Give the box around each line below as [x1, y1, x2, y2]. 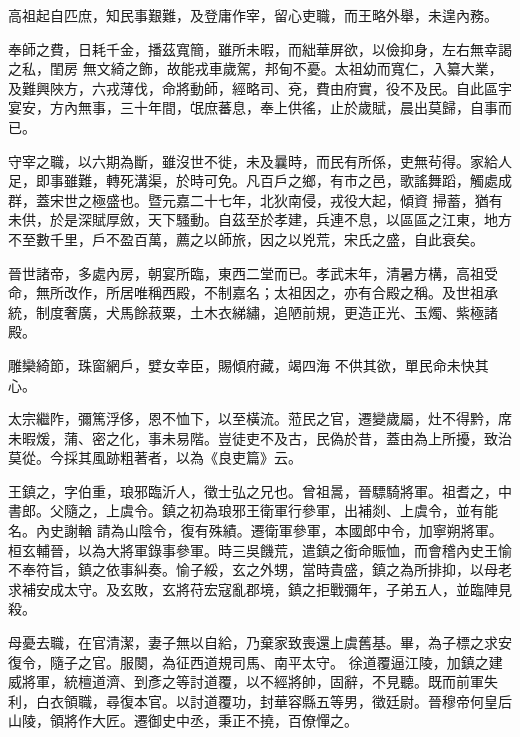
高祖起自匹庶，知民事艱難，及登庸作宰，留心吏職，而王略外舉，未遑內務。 [8, 5, 498, 25]
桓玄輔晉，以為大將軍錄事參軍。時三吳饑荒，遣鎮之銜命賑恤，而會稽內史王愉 [8, 539, 512, 560]
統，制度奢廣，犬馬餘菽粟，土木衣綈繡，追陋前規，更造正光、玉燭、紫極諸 [8, 301, 498, 322]
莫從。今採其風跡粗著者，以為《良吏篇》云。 [8, 447, 302, 468]
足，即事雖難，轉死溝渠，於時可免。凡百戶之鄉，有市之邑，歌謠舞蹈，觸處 [8, 170, 498, 191]
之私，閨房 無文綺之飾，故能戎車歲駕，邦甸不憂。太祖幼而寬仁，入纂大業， [8, 58, 503, 79]
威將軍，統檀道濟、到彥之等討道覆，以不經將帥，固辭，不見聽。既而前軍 [8, 671, 484, 692]
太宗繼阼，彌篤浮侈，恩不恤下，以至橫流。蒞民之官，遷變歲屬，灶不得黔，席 [8, 408, 512, 429]
